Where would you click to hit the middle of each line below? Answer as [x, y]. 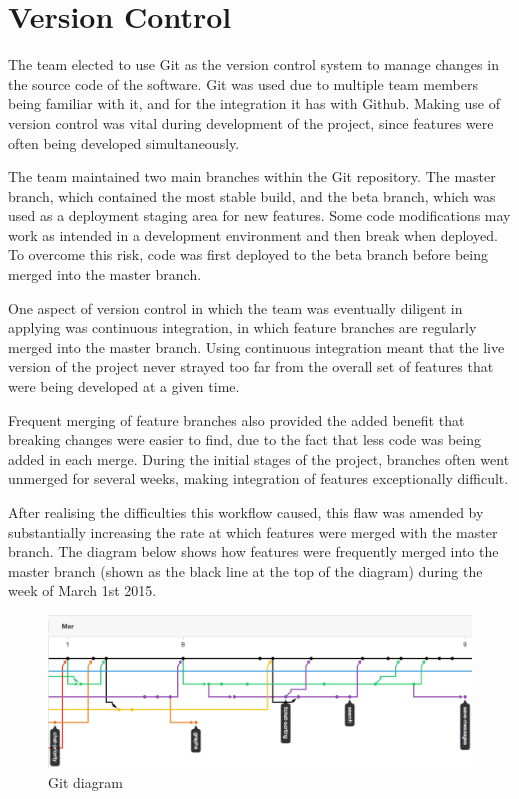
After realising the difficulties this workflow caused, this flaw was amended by [246, 512]
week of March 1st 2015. [82, 590]
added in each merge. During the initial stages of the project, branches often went [259, 458]
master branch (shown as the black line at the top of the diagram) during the [245, 570]
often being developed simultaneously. [124, 142]
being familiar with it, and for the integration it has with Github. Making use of [254, 103]
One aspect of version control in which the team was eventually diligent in [235, 307]
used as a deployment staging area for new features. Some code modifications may [259, 215]
